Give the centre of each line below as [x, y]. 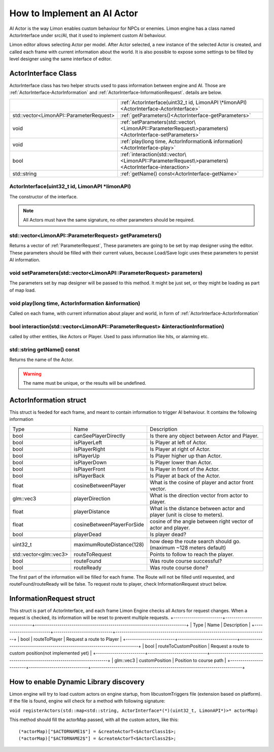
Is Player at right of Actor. [180, 449]
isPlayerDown [90, 462]
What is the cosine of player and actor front [202, 482]
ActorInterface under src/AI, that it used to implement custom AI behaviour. [88, 35]
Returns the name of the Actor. [41, 360]
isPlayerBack [89, 476]
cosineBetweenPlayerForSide [109, 524]
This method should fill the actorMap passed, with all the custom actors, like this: [94, 720]
